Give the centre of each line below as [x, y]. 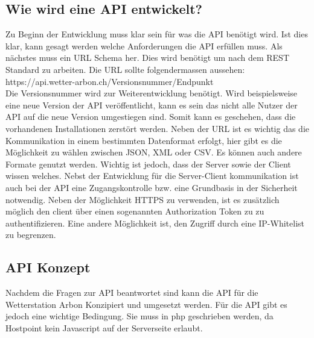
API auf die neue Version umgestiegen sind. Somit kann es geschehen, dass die [151, 117]
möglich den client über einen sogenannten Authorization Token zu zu [135, 211]
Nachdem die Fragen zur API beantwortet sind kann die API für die [132, 293]
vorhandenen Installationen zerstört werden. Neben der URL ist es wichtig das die [158, 128]
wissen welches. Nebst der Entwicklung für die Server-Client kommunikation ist [152, 176]
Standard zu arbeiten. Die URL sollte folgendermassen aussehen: [125, 69]
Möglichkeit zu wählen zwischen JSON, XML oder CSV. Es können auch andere [154, 152]
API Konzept [48, 267]
